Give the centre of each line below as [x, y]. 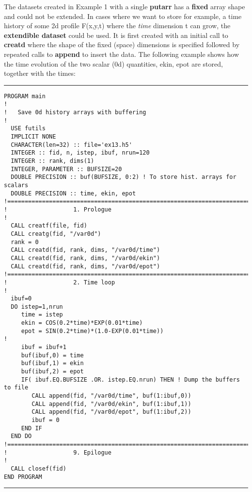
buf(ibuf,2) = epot [52, 372]
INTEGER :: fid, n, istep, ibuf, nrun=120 [80, 153]
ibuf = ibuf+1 [44, 347]
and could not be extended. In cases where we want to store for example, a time [123, 16]
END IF [31, 428]
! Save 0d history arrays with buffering [75, 113]
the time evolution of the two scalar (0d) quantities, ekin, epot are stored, [113, 63]
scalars [16, 185]
